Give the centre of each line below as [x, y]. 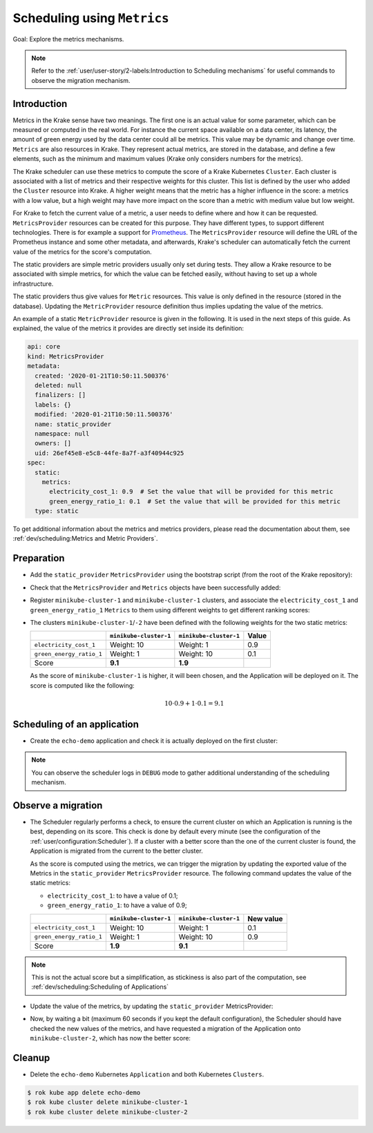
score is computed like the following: [82, 685]
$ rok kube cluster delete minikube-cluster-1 [107, 1102]
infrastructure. [33, 284]
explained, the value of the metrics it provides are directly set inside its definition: [128, 329]
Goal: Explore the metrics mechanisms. [68, 39]
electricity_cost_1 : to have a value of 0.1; [113, 895]
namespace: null [62, 434]
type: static [57, 511]
